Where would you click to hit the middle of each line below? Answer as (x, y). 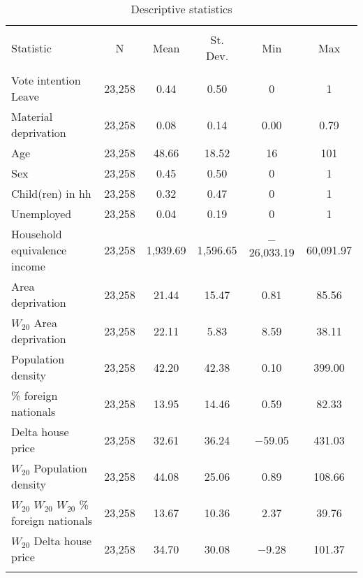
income (28, 266)
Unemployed (42, 214)
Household (37, 234)
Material (32, 116)
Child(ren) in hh (51, 193)
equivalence (39, 250)
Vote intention (46, 80)
